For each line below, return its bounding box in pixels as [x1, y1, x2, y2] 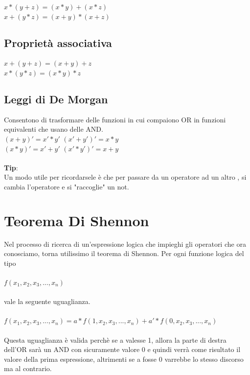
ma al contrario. [4, 363, 52, 374]
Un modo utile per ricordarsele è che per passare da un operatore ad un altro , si [4, 172, 247, 182]
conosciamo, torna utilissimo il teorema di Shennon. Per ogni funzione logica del [4, 248, 244, 258]
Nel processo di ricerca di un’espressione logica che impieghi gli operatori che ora [4, 238, 246, 249]
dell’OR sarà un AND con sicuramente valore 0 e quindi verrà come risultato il [4, 344, 241, 354]
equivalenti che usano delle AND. [4, 124, 103, 134]
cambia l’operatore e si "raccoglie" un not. [4, 181, 129, 191]
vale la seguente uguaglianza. [4, 296, 91, 306]
